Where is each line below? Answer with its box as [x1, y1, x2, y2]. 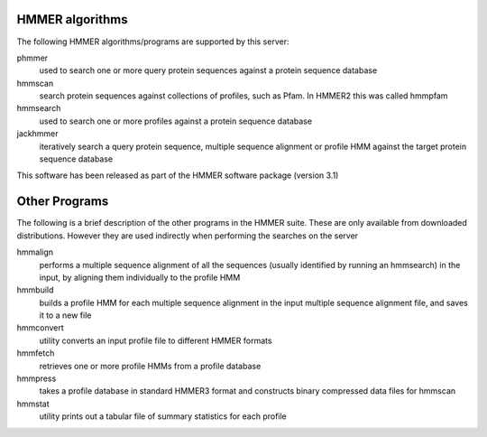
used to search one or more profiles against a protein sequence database [39, 116, 313, 126]
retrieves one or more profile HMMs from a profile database [39, 360, 262, 371]
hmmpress [16, 373, 57, 384]
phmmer [16, 52, 49, 63]
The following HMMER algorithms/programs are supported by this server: [16, 36, 289, 47]
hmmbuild [16, 284, 54, 295]
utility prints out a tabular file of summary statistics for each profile [39, 411, 288, 422]
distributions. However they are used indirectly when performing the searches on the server [16, 230, 359, 241]
